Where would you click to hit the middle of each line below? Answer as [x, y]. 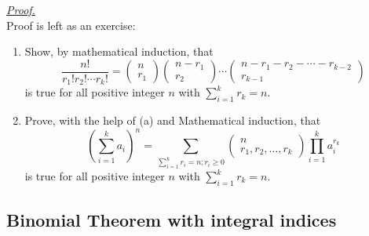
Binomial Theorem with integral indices [172, 220]
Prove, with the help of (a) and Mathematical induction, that [173, 120]
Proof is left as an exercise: [71, 25]
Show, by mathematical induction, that [119, 51]
